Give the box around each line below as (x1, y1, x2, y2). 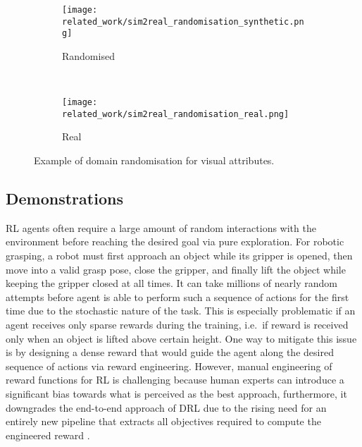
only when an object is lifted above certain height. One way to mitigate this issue (6, 331, 357, 345)
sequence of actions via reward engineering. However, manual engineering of (6, 358, 332, 373)
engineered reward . (6, 427, 90, 442)
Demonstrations (6, 188, 123, 209)
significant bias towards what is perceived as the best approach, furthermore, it (6, 386, 347, 400)
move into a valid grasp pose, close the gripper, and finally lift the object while (6, 262, 346, 276)
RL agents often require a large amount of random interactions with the (6, 220, 316, 235)
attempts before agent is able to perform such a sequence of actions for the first (6, 289, 349, 304)
